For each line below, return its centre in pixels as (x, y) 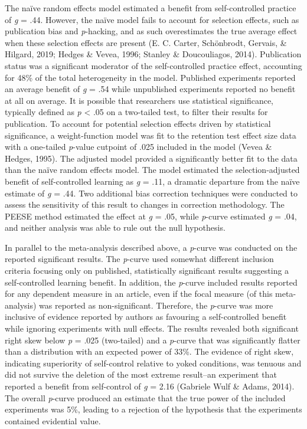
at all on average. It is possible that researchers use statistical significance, (139, 100)
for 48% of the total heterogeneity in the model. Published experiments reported (150, 77)
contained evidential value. (53, 420)
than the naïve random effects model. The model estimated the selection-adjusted (152, 170)
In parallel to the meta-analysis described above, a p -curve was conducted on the (151, 247)
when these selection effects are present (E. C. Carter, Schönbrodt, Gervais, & (146, 42)
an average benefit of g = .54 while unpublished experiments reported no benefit (150, 89)
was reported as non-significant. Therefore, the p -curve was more (156, 305)
